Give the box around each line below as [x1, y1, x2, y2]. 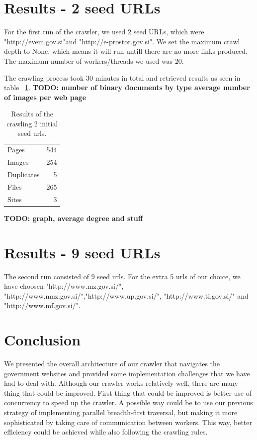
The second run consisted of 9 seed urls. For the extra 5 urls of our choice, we [4, 271, 241, 281]
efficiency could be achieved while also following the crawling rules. [4, 427, 208, 437]
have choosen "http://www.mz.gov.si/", [4, 281, 124, 291]
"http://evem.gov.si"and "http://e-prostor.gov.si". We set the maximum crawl [4, 36, 240, 46]
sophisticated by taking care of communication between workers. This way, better [4, 417, 252, 427]
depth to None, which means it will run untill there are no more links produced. [4, 46, 248, 56]
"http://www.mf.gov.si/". [4, 300, 81, 311]
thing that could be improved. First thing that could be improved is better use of [4, 387, 252, 398]
